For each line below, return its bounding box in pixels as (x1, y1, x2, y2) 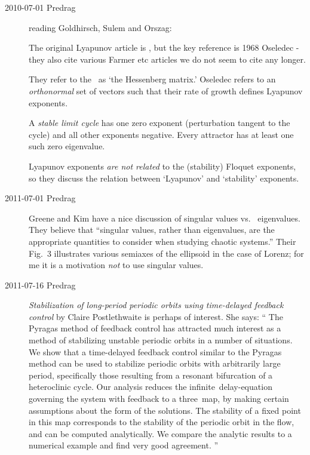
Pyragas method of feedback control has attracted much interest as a (29, 322, 281, 334)
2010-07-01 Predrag (5, 1, 76, 13)
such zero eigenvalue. (29, 140, 105, 152)
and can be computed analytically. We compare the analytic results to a (29, 427, 292, 439)
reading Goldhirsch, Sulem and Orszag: (29, 21, 172, 33)
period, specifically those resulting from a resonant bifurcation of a (29, 368, 273, 381)
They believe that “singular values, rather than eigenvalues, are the (29, 223, 275, 236)
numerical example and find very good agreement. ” (29, 439, 219, 451)
